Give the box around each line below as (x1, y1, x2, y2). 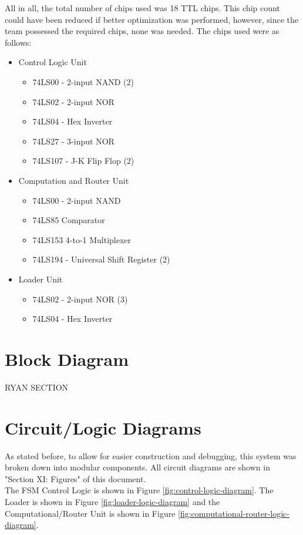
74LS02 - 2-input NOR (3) (32, 292, 128, 305)
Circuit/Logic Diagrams (5, 415, 201, 439)
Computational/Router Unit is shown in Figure (5, 507, 176, 519)
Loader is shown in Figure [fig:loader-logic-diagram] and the (5, 495, 220, 507)
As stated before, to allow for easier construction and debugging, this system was (5, 449, 297, 462)
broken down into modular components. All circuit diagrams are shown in (5, 461, 270, 473)
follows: (5, 36, 32, 48)
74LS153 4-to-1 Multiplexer (32, 233, 132, 245)
